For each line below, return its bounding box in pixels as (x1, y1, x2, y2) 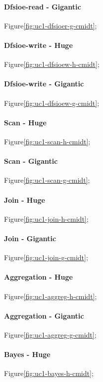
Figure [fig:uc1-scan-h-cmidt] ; (4, 136, 91, 146)
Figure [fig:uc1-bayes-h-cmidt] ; (4, 368, 94, 379)
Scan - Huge (4, 117, 47, 127)
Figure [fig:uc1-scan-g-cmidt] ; (4, 175, 90, 185)
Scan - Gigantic (4, 156, 58, 166)
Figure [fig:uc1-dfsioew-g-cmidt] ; (4, 97, 100, 108)
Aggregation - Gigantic (4, 310, 84, 321)
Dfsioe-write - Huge (4, 39, 73, 50)
